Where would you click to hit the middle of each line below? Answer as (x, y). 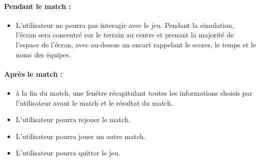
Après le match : (33, 74)
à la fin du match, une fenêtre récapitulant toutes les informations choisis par (134, 92)
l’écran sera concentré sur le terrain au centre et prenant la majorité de (125, 35)
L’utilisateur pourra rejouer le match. (73, 119)
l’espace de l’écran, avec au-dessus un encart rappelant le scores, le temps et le (136, 44)
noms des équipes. (43, 54)
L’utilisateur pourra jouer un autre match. (80, 136)
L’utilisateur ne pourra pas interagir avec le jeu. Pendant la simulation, (125, 25)
